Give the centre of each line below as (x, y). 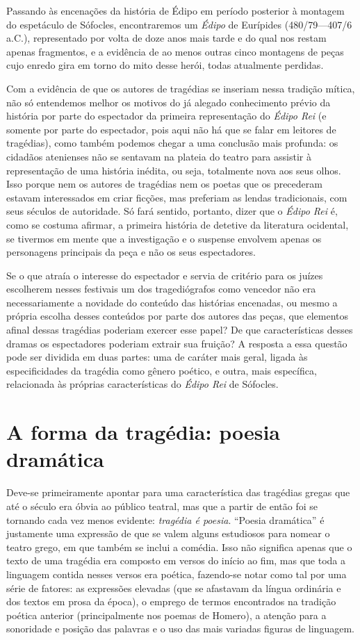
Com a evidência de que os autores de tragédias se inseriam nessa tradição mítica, (181, 88)
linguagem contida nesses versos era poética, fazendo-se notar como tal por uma (177, 574)
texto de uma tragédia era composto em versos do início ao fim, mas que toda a (176, 560)
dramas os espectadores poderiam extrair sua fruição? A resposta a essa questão (177, 343)
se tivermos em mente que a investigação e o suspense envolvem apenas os (164, 238)
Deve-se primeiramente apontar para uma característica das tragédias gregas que (178, 492)
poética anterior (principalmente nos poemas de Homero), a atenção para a (166, 615)
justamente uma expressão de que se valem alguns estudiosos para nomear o (168, 533)
